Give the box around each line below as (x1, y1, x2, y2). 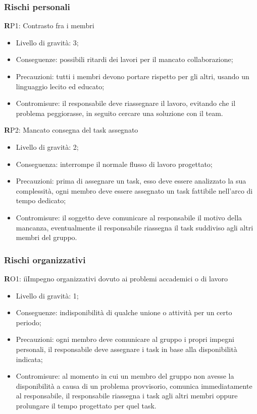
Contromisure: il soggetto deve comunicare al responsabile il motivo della (16, 212, 242, 222)
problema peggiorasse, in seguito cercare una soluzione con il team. (16, 107, 223, 118)
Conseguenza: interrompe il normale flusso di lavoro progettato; (16, 158, 213, 169)
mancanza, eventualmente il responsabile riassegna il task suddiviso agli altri (16, 222, 253, 232)
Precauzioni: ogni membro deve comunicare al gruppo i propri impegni (16, 334, 234, 344)
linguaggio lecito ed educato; (16, 81, 105, 91)
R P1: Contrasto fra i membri (4, 20, 94, 31)
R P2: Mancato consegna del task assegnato (4, 125, 138, 135)
